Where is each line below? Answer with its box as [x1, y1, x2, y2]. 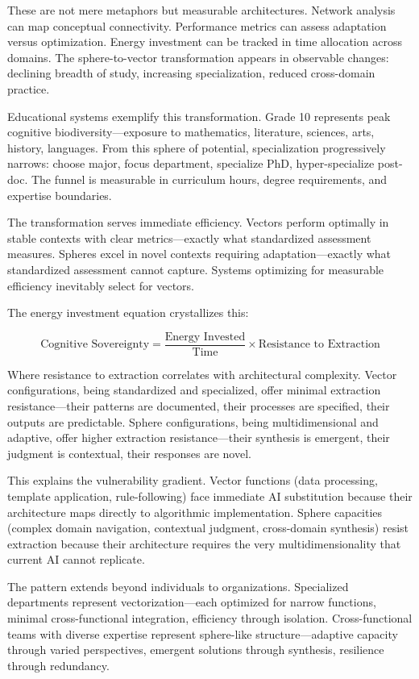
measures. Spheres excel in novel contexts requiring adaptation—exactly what [7, 245, 392, 262]
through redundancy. [7, 656, 110, 673]
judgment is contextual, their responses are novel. [7, 444, 251, 461]
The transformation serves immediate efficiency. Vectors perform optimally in [7, 214, 389, 231]
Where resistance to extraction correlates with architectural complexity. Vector [7, 365, 397, 382]
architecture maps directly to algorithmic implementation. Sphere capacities [7, 503, 383, 520]
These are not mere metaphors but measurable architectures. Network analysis [7, 2, 396, 18]
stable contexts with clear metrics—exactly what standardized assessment [7, 229, 371, 246]
